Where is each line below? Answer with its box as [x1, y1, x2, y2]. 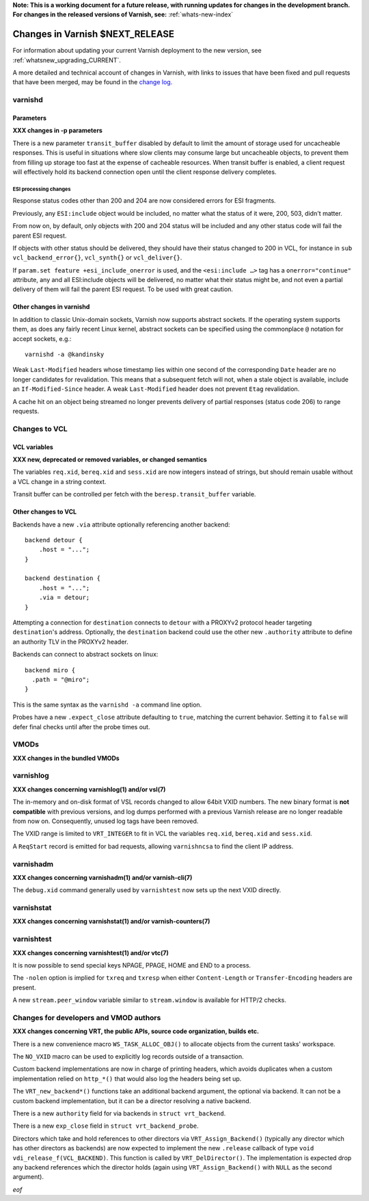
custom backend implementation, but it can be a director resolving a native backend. [12, 1096, 251, 1105]
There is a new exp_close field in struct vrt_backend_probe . [12, 1122, 200, 1130]
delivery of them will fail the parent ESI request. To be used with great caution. [12, 285, 234, 294]
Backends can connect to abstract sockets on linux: [12, 650, 159, 659]
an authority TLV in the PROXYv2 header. [12, 637, 129, 646]
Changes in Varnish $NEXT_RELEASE [12, 28, 174, 40]
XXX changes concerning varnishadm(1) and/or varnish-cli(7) [12, 873, 193, 881]
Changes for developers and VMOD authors [12, 1013, 161, 1022]
